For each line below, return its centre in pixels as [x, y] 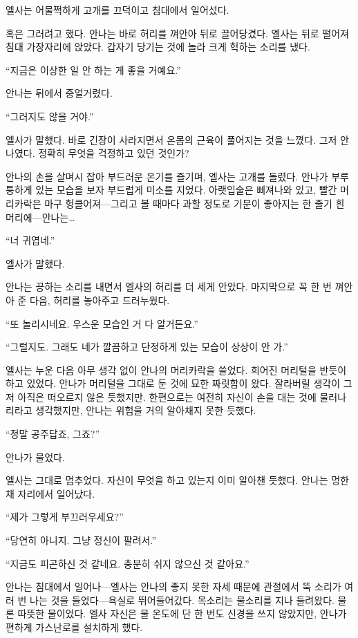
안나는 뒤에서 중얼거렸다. [59, 93]
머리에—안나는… [40, 217]
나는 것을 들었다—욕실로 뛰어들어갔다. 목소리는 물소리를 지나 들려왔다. [182, 600]
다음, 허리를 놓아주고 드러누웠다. [100, 300]
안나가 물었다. [35, 457]
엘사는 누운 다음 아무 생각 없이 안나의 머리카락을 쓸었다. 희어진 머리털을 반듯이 [176, 369]
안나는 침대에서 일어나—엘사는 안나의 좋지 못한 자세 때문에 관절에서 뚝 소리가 [173, 587]
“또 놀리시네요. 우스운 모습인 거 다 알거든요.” [102, 323]
